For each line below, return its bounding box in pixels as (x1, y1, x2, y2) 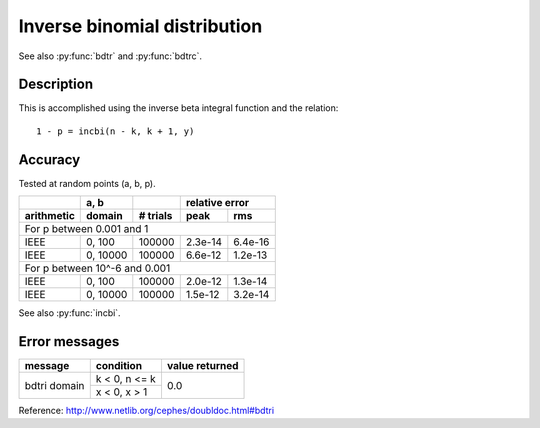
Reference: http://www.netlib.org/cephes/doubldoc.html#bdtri (18, 405, 275, 417)
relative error (185, 196, 250, 210)
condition (95, 359, 143, 373)
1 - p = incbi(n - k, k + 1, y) (36, 125, 195, 137)
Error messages (18, 333, 120, 350)
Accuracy (18, 151, 81, 168)
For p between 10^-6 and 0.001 (24, 261, 171, 275)
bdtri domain (24, 378, 85, 392)
